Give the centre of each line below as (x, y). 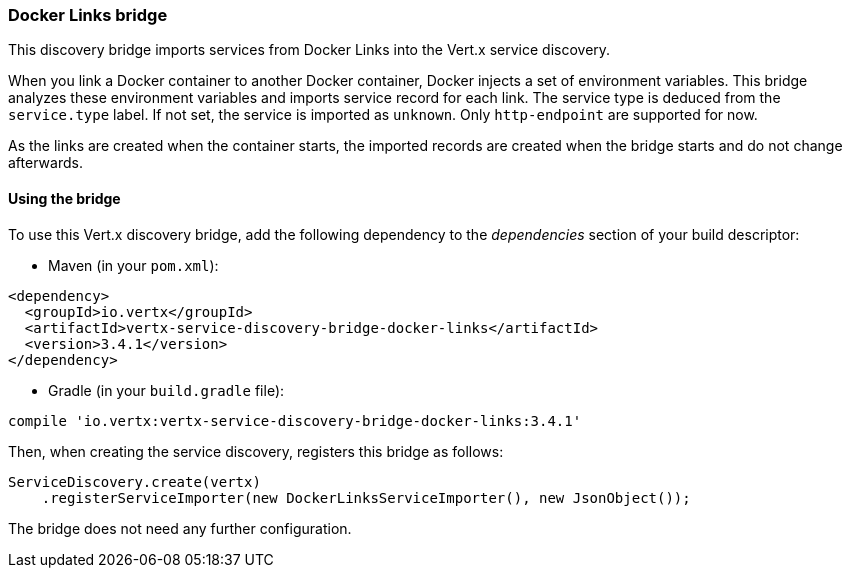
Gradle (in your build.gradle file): (166, 390)
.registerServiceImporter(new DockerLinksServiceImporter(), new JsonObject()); (366, 497)
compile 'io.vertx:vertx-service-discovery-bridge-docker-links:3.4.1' (295, 420)
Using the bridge (64, 198)
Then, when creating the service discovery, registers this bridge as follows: (256, 451)
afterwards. (45, 163)
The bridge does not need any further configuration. (180, 528)
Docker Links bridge (88, 15)
